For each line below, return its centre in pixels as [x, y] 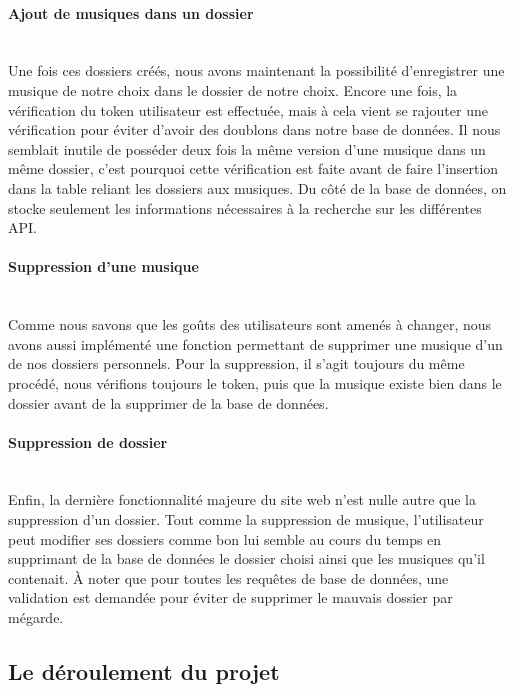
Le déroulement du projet [144, 671]
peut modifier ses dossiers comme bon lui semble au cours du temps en [225, 538]
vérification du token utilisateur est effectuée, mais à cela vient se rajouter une [248, 109]
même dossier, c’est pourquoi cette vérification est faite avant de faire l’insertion [253, 168]
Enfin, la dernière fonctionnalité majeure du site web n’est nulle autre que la [242, 499]
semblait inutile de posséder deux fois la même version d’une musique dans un [247, 148]
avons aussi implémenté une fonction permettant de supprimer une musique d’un [255, 343]
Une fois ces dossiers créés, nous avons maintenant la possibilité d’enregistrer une [256, 70]
